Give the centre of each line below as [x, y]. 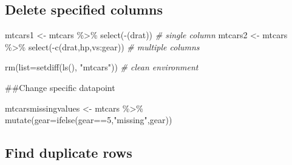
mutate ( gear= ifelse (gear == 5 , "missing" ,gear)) [89, 120]
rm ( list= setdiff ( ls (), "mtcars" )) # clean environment [102, 67]
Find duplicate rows [69, 153]
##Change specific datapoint [60, 87]
